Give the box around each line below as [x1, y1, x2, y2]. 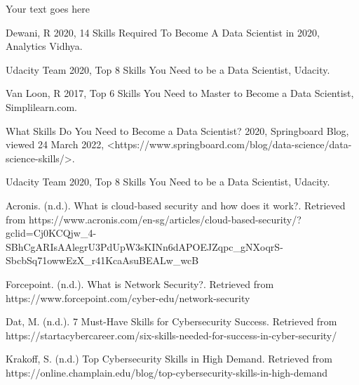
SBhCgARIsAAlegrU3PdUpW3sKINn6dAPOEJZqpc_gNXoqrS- [6, 239, 283, 254]
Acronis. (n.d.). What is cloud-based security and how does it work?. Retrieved [6, 197, 346, 212]
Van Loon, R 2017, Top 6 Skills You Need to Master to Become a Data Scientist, [6, 86, 354, 100]
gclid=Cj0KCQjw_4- [6, 226, 97, 240]
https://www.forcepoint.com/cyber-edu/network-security [6, 290, 250, 305]
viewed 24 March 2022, [6, 137, 104, 152]
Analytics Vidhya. [6, 39, 83, 53]
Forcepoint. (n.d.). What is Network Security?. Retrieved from [6, 276, 274, 291]
